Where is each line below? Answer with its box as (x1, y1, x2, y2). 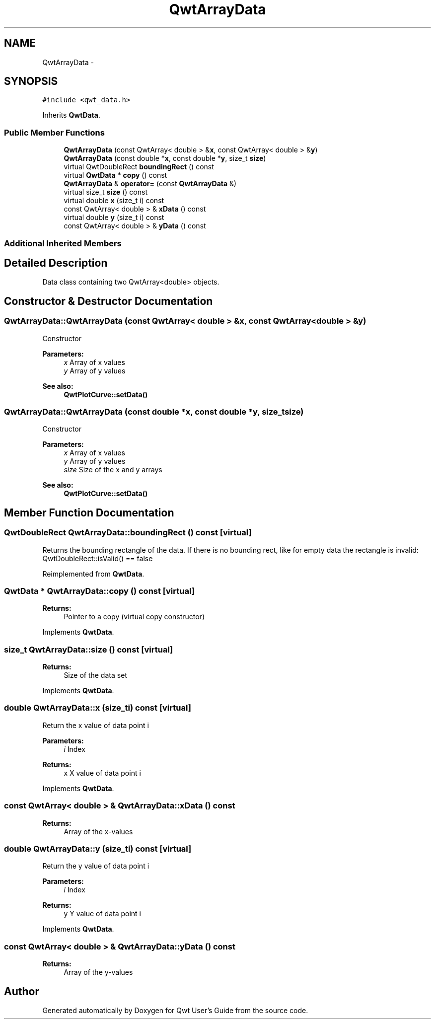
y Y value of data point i (64, 909, 141, 918)
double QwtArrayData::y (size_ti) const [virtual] (4, 843, 192, 854)
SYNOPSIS (4, 75, 58, 88)
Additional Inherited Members (4, 238, 122, 248)
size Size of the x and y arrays (64, 465, 162, 474)
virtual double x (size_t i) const (64, 196, 164, 205)
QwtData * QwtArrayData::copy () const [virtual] (4, 585, 195, 596)
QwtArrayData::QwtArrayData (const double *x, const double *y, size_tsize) (4, 407, 304, 417)
